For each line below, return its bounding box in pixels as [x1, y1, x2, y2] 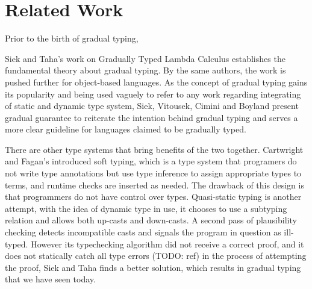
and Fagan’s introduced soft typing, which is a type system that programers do [5, 155, 297, 167]
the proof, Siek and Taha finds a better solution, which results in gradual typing [5, 261, 301, 273]
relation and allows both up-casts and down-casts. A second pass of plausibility [5, 214, 297, 226]
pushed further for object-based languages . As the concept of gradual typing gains [5, 75, 308, 88]
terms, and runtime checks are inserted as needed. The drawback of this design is [5, 178, 304, 191]
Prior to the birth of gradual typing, [5, 32, 139, 45]
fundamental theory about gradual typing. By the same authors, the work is [5, 64, 286, 76]
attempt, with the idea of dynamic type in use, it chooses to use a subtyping [5, 202, 287, 214]
